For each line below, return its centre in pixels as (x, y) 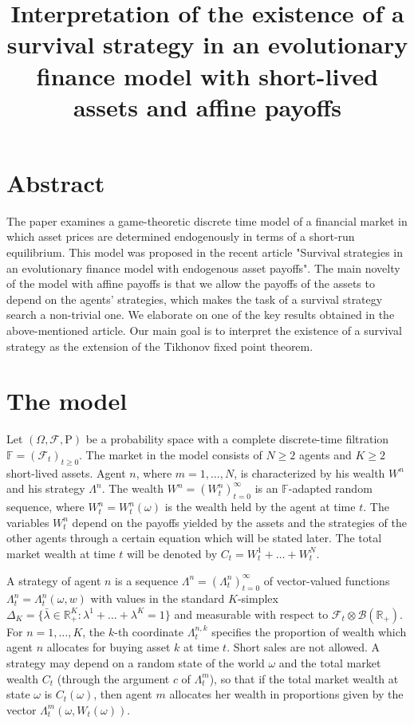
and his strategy (46, 488)
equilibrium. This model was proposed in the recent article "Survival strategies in (205, 252)
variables (28, 522)
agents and (325, 454)
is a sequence (147, 580)
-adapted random (330, 488)
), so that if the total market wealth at (304, 678)
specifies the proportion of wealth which (309, 631)
